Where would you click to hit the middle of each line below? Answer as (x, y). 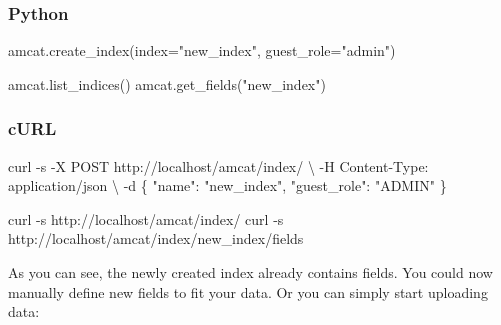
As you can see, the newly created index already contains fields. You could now (250, 272)
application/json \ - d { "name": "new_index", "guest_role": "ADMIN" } (227, 185)
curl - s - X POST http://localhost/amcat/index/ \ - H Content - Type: (218, 165)
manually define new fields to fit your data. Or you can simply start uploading (248, 291)
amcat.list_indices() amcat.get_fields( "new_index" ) (167, 83)
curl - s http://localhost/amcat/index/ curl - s (146, 218)
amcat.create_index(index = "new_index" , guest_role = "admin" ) (202, 50)
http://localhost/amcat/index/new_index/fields (156, 238)
